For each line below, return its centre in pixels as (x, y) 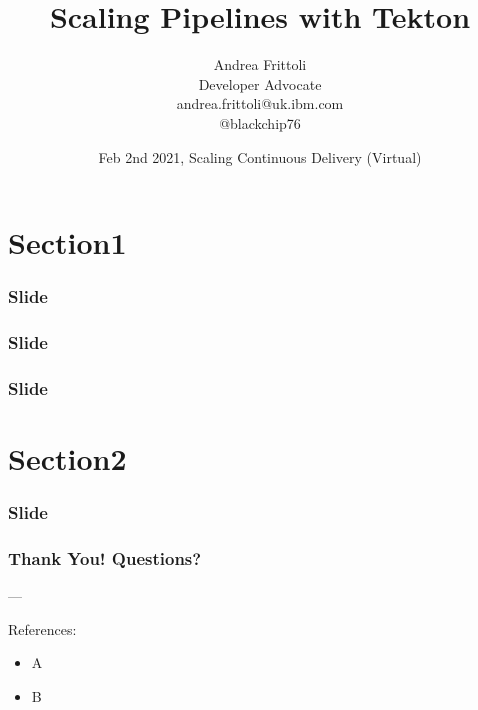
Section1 (67, 242)
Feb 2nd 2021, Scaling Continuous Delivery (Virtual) (260, 156)
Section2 (67, 458)
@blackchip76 (260, 122)
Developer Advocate (260, 83)
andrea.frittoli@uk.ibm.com (260, 103)
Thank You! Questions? (105, 557)
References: (42, 628)
